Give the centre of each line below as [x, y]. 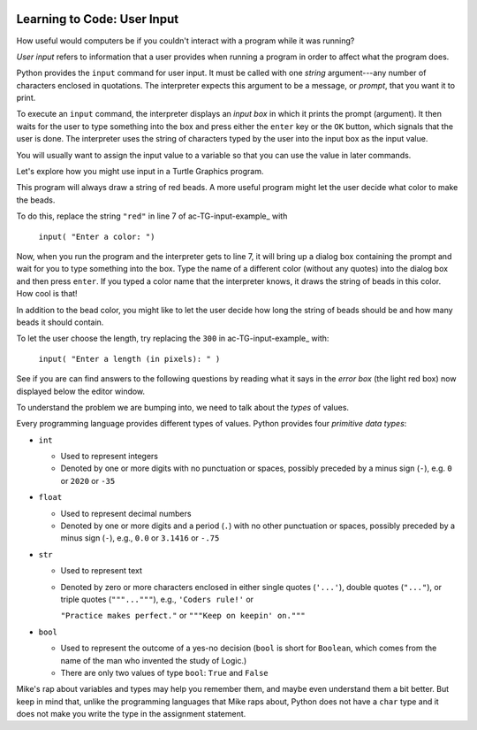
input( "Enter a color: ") [97, 236]
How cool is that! [47, 294]
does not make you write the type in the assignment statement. [131, 714]
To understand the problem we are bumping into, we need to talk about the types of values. [182, 407]
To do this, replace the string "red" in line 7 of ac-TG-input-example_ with [152, 216]
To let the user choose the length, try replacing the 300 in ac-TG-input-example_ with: [173, 338]
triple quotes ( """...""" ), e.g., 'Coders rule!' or [157, 599]
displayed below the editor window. [81, 391]
